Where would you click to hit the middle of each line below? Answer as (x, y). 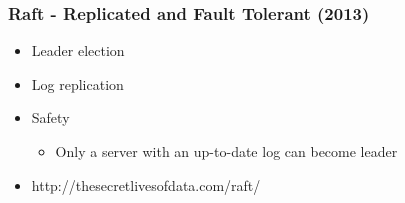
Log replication (77, 83)
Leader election (78, 50)
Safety (50, 117)
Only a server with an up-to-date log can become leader (226, 151)
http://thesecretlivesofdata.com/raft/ (146, 184)
